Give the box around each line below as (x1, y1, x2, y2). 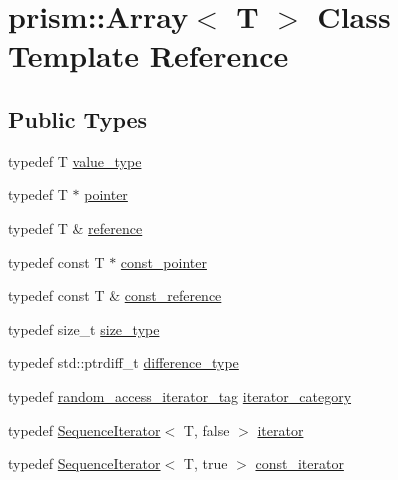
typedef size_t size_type (8, 318, 160, 339)
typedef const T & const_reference (8, 285, 222, 306)
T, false (183, 419, 230, 440)
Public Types (8, 103, 148, 134)
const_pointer (120, 251, 207, 272)
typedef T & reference (8, 217, 143, 238)
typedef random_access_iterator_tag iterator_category (8, 385, 352, 406)
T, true (183, 453, 228, 474)
